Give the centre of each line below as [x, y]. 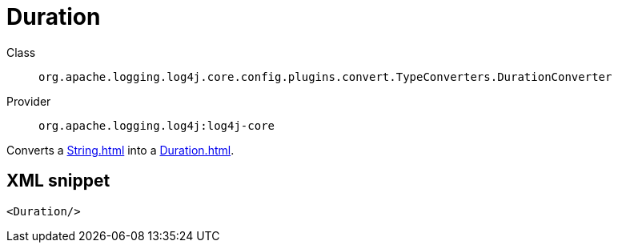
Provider [29, 101]
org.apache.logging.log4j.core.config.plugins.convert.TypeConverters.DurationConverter [325, 76]
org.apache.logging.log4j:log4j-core [157, 125]
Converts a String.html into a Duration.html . [120, 150]
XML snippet [58, 181]
